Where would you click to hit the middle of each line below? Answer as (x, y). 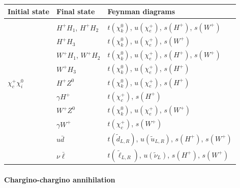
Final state (76, 11)
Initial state (28, 11)
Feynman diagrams (141, 11)
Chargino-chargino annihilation (60, 179)
